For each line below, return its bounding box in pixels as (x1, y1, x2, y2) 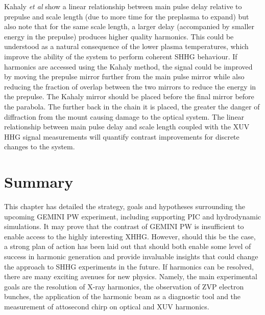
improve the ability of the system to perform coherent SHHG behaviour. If (4, 51, 237, 61)
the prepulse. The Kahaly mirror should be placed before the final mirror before (4, 91, 254, 102)
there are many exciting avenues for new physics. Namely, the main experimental (4, 271, 257, 282)
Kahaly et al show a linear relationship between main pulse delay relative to (4, 1, 242, 11)
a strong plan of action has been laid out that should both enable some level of (4, 241, 251, 252)
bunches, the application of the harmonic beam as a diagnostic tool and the (4, 291, 241, 302)
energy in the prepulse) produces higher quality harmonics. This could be (4, 31, 234, 41)
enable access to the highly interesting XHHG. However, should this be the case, (4, 231, 256, 241)
